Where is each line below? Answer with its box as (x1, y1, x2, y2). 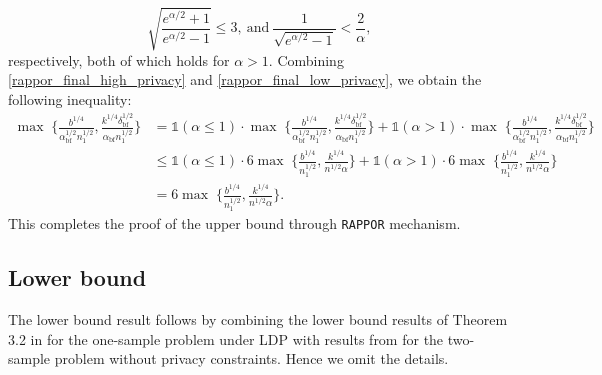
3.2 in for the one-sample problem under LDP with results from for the (8, 328, 444, 349)
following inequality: (8, 88, 132, 109)
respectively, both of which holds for (8, 49, 230, 70)
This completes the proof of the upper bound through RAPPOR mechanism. (8, 213, 461, 234)
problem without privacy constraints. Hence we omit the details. (54, 348, 449, 369)
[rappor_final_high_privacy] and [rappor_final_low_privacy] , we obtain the (8, 69, 482, 90)
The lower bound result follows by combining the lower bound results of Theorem (8, 308, 508, 329)
